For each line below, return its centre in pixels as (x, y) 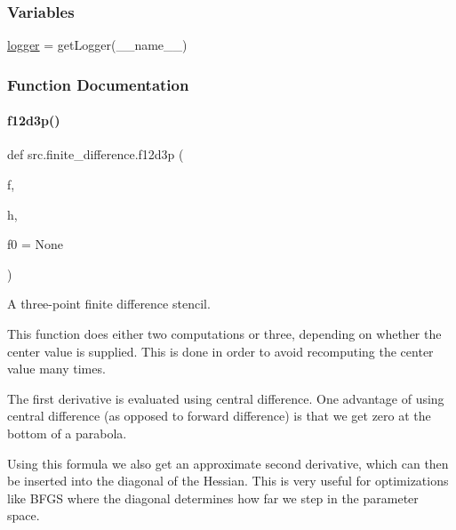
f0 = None (35, 244)
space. (24, 515)
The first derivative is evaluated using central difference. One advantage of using (226, 398)
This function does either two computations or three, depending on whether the (224, 334)
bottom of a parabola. (67, 433)
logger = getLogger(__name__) (97, 45)
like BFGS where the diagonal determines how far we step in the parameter (213, 498)
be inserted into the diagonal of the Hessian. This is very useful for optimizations (228, 481)
